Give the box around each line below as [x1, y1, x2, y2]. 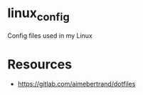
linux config [7, 5, 70, 24]
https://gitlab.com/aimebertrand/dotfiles [17, 80, 136, 89]
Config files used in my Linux [7, 31, 92, 40]
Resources [7, 56, 73, 72]
